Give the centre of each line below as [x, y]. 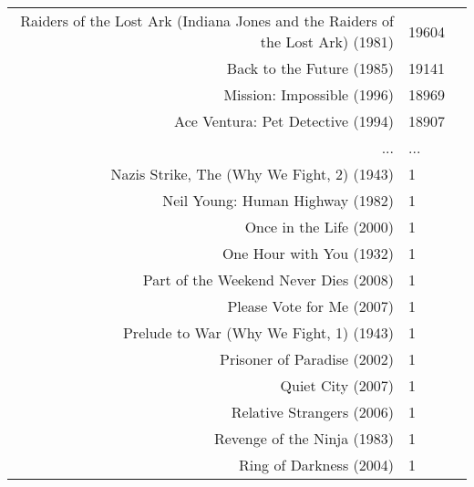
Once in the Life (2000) [319, 227]
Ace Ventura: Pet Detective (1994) [284, 121]
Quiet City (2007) [337, 385]
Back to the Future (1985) [310, 68]
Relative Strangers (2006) [312, 412]
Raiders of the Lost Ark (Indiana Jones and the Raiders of [207, 21]
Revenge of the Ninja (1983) [304, 438]
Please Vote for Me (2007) [310, 306]
